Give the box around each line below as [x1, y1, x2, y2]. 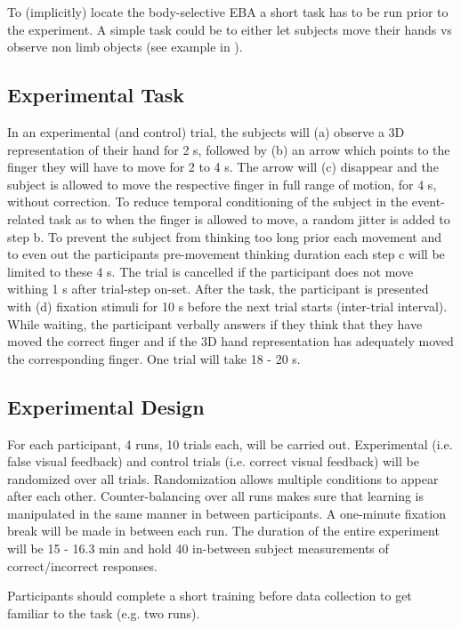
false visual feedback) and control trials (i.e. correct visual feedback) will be [7, 452, 419, 471]
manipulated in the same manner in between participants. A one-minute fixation [7, 504, 446, 522]
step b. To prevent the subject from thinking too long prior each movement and [7, 227, 441, 246]
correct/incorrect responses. [7, 556, 158, 575]
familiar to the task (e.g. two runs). [7, 603, 200, 622]
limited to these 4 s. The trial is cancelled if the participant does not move [7, 262, 414, 280]
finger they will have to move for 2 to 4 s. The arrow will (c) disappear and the [7, 157, 439, 176]
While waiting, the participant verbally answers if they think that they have [7, 314, 423, 333]
